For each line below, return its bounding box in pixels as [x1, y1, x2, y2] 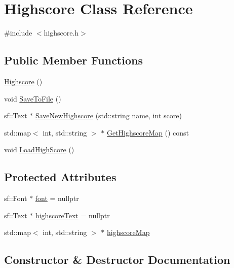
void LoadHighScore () [4, 144, 74, 155]
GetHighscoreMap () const [106, 127, 189, 138]
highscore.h [44, 27, 79, 38]
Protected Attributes [4, 169, 116, 185]
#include [4, 27, 32, 38]
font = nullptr [35, 193, 79, 204]
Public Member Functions [4, 52, 143, 68]
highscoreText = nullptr [35, 210, 110, 220]
